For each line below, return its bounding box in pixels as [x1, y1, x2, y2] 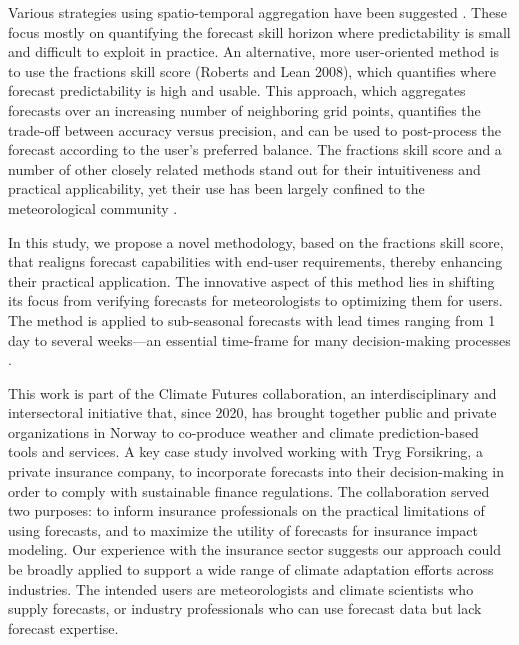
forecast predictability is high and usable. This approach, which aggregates [8, 80, 466, 101]
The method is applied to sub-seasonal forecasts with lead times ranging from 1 [8, 309, 496, 330]
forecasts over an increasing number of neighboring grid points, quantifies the [8, 99, 481, 120]
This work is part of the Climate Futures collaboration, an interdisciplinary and [8, 382, 497, 403]
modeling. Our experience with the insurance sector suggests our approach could [8, 539, 501, 560]
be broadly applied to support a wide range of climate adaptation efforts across [8, 559, 494, 580]
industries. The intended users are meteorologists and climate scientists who [8, 578, 474, 599]
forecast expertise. [8, 617, 119, 638]
